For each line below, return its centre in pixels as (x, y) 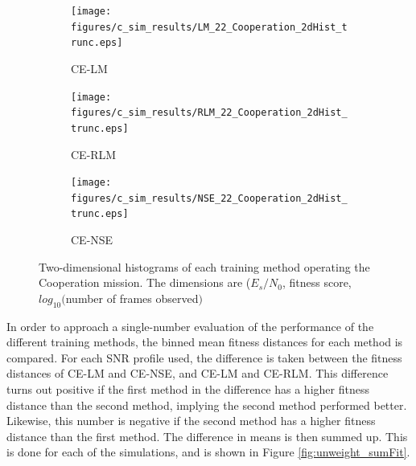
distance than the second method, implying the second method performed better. (207, 405)
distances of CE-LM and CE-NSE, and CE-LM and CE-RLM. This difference (198, 373)
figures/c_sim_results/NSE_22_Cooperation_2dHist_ (209, 198)
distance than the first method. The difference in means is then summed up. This (207, 436)
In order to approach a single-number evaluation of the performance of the (190, 326)
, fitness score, (317, 282)
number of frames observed (132, 298)
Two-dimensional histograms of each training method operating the (204, 266)
